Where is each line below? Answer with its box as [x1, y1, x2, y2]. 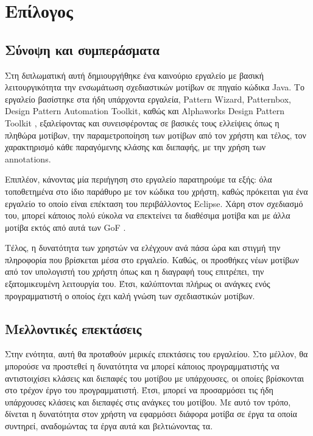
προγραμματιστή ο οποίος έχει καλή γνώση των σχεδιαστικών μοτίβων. [5, 289, 255, 302]
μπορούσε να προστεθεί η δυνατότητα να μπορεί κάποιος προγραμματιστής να [5, 360, 280, 372]
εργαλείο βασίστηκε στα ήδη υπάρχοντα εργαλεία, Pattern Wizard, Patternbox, [5, 92, 292, 105]
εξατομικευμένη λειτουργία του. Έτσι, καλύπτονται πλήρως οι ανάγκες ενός [5, 277, 270, 290]
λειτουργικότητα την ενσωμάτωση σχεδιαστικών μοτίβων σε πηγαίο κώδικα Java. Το [5, 81, 304, 93]
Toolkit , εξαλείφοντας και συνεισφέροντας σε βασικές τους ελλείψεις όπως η [5, 116, 280, 129]
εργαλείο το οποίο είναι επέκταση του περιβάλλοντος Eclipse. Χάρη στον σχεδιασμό [5, 197, 303, 209]
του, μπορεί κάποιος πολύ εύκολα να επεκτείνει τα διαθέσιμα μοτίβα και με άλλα [5, 209, 290, 222]
